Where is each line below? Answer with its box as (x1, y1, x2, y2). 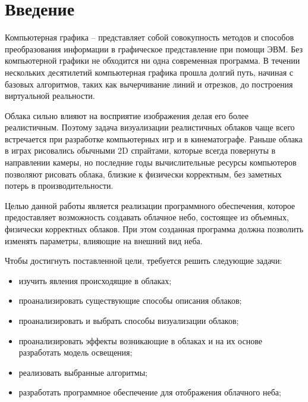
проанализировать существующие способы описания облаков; (18, 294, 242, 307)
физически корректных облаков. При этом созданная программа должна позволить (5, 223, 304, 235)
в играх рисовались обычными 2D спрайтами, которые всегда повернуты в (5, 144, 276, 157)
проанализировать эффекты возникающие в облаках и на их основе (18, 334, 262, 347)
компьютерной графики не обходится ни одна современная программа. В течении (5, 54, 300, 67)
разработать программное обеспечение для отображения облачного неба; (18, 386, 281, 398)
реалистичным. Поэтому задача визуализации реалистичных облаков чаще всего (5, 121, 295, 133)
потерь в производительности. (5, 179, 114, 192)
